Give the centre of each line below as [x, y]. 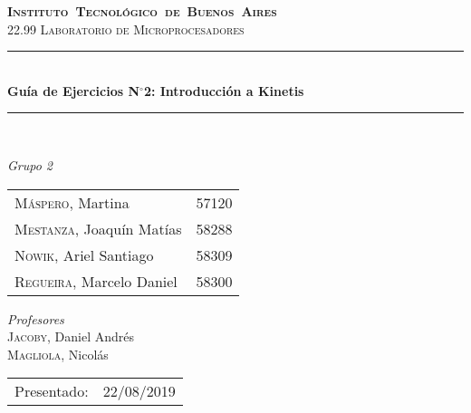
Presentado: [52, 391]
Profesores [36, 318]
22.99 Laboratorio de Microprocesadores [126, 29]
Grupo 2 [30, 164]
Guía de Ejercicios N [74, 90]
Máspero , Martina [72, 202]
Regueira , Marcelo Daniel [96, 281]
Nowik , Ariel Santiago [84, 255]
